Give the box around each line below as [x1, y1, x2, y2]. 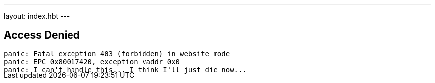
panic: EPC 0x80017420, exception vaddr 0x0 [4, 57, 180, 66]
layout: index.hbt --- [4, 12, 70, 20]
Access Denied [4, 29, 80, 41]
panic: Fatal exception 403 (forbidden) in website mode [4, 49, 230, 58]
